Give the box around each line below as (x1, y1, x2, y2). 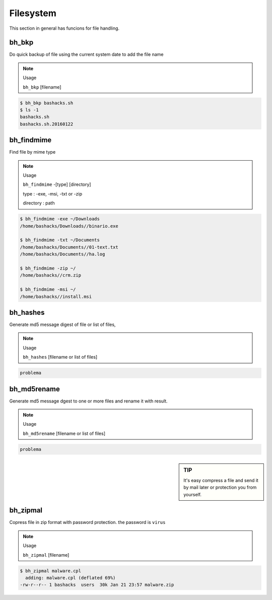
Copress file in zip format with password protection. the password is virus (9, 519, 166, 525)
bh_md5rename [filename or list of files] (23, 430, 106, 436)
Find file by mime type (9, 149, 56, 155)
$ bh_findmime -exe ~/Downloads (20, 216, 100, 222)
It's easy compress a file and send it (183, 478, 259, 484)
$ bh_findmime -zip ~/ (20, 265, 76, 271)
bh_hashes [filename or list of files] (23, 354, 98, 360)
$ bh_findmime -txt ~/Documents (20, 237, 100, 243)
